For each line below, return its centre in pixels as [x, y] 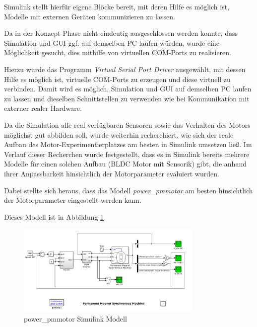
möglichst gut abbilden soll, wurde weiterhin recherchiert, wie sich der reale [119, 134]
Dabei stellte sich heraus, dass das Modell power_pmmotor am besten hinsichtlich [128, 190]
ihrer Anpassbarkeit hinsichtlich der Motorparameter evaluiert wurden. [112, 173]
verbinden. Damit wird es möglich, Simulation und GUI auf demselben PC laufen [128, 89]
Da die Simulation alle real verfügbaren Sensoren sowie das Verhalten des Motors [127, 124]
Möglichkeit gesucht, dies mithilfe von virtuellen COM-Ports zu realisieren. [118, 52]
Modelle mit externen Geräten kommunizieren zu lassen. [90, 16]
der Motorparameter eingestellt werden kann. [73, 200]
